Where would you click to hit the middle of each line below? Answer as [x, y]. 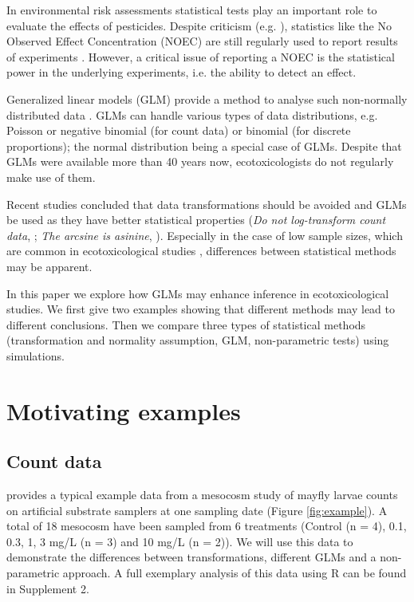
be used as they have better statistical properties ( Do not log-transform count [196, 220]
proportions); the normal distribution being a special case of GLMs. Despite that [204, 146]
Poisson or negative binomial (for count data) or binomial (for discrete [179, 130]
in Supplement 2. [48, 588]
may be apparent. [49, 266]
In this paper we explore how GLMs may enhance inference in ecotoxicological [198, 293]
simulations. [35, 355]
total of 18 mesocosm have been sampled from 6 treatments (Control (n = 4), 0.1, [207, 526]
